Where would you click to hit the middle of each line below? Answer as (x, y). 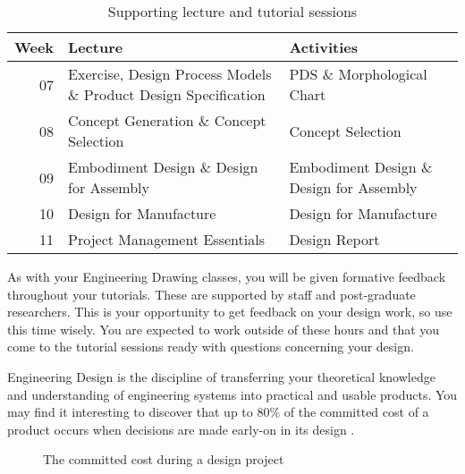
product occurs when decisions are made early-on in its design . (181, 429)
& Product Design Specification (167, 94)
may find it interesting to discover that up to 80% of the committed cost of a (218, 412)
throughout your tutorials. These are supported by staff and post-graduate (211, 294)
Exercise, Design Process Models (170, 74)
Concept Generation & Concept (167, 120)
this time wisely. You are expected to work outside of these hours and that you (224, 329)
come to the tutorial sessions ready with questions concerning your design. (211, 347)
